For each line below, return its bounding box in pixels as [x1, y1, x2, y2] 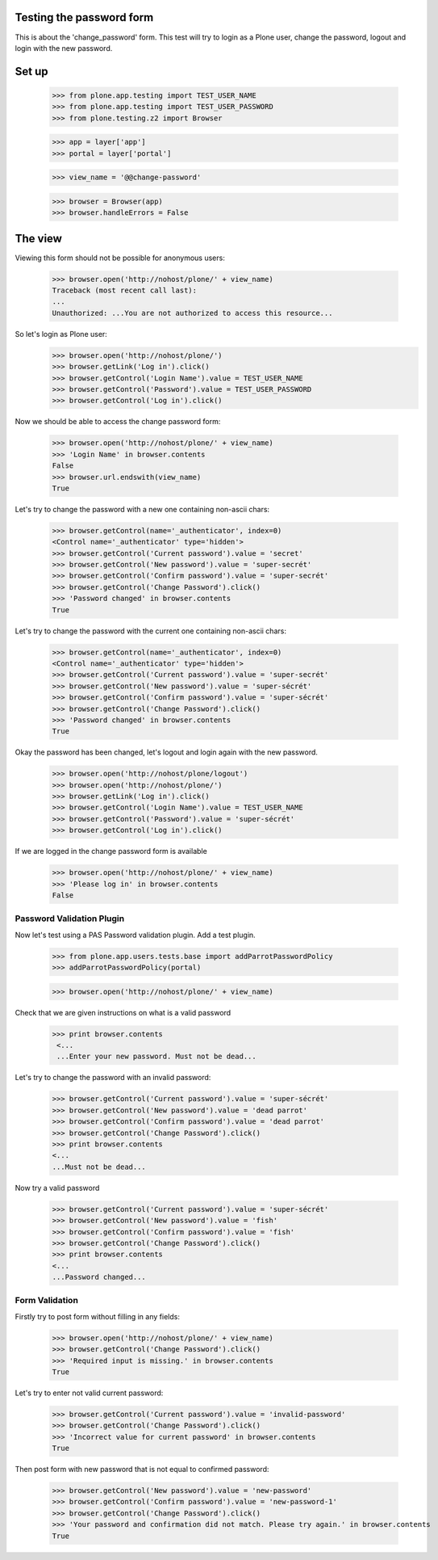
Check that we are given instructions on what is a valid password [15, 1007, 232, 1017]
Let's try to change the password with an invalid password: [15, 1073, 211, 1083]
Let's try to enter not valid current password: [15, 1388, 164, 1398]
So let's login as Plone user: [15, 329, 108, 338]
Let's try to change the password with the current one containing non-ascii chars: [15, 626, 286, 636]
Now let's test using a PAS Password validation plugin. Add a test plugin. [15, 930, 256, 940]
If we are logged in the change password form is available [15, 847, 207, 856]
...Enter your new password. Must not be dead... [56, 1052, 257, 1062]
